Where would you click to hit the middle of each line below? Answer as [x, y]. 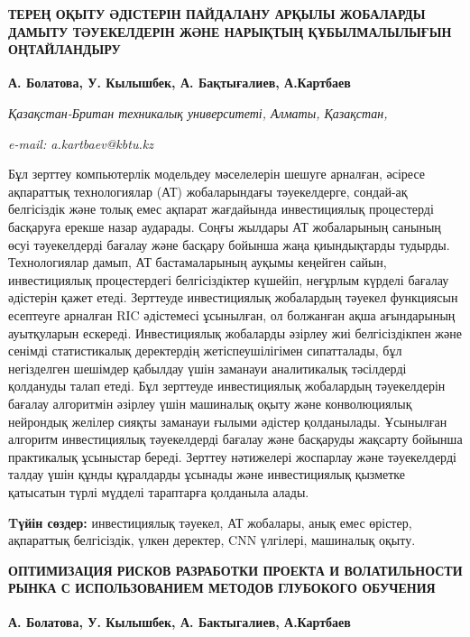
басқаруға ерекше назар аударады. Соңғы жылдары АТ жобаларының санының [225, 226]
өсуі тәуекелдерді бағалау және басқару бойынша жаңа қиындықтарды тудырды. [229, 244]
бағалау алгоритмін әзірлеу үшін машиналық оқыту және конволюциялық [210, 403]
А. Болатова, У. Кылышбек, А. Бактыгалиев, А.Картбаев [180, 621]
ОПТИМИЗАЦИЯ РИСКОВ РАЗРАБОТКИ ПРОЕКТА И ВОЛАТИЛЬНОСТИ [235, 570]
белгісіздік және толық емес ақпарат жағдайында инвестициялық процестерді [221, 209]
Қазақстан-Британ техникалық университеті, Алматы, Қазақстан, [198, 113]
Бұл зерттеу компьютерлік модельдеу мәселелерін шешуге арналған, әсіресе [217, 174]
